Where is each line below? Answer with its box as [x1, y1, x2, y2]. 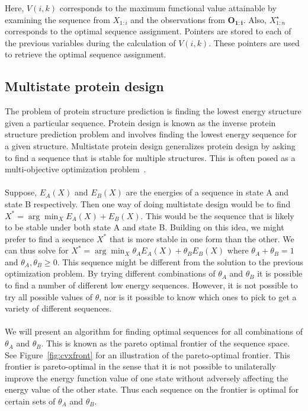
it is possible [257, 267, 303, 280]
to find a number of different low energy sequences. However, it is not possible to [5, 279, 298, 291]
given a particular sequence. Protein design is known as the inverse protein [5, 116, 276, 129]
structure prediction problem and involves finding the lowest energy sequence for [5, 128, 297, 140]
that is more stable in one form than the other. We [109, 232, 294, 245]
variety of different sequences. [5, 302, 112, 314]
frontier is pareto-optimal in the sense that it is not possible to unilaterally [5, 360, 276, 373]
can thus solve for [5, 244, 69, 256]
